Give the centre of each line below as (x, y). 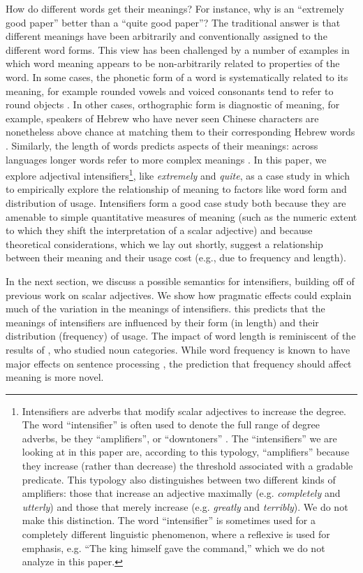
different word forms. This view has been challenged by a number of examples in (178, 49)
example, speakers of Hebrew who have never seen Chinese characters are (162, 118)
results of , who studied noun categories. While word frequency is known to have (178, 349)
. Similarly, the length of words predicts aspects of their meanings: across (162, 145)
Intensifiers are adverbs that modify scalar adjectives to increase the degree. (184, 411)
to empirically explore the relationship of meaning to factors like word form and (176, 189)
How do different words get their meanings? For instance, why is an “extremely (175, 8)
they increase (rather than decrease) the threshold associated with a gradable (187, 466)
